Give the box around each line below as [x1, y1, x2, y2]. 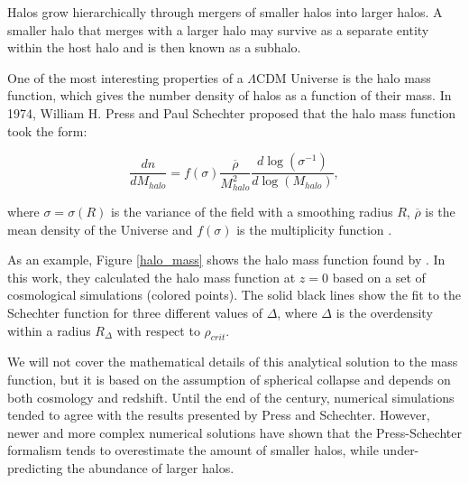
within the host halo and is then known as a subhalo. [7, 38, 301, 57]
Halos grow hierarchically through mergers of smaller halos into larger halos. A [7, 3, 443, 21]
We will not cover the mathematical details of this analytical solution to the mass [7, 352, 458, 371]
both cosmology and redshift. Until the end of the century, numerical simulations [7, 387, 455, 406]
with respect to [116, 320, 200, 339]
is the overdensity [336, 302, 433, 321]
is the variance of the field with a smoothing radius [110, 201, 393, 220]
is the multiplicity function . [236, 219, 392, 238]
